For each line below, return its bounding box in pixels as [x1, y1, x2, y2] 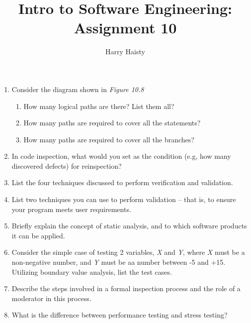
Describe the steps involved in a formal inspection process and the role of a [11, 283, 241, 294]
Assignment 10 [74, 17, 177, 38]
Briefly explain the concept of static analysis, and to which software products [11, 220, 247, 231]
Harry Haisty [105, 46, 145, 57]
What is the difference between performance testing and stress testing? [11, 310, 228, 320]
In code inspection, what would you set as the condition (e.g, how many [11, 151, 231, 161]
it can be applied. [11, 230, 65, 240]
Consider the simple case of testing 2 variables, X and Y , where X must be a [11, 247, 245, 257]
